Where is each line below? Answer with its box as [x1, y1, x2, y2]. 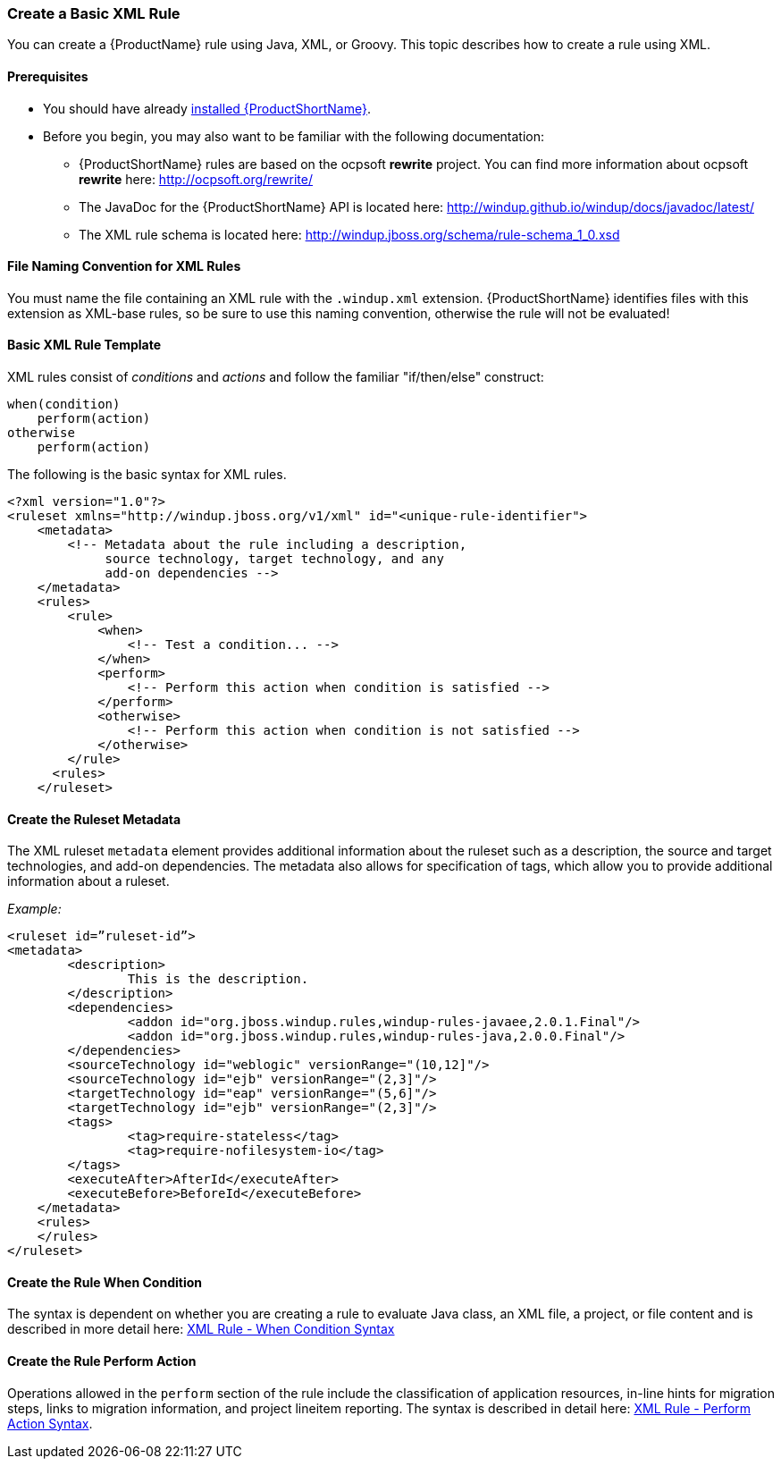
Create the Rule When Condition [7, 1274, 202, 1290]
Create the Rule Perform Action [7, 1353, 197, 1369]
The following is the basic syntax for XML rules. [7, 467, 287, 483]
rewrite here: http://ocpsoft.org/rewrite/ [79, 171, 313, 187]
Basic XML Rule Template [7, 337, 161, 353]
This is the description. [127, 972, 309, 987]
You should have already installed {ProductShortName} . [43, 100, 372, 116]
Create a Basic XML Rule [7, 4, 181, 22]
